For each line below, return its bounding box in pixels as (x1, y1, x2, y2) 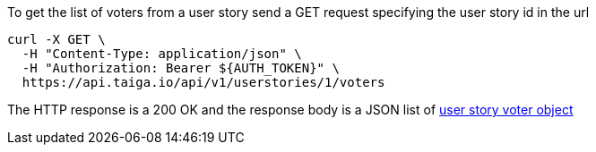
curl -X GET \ (7, 32, 106, 46)
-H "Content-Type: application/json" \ (22, 46, 302, 61)
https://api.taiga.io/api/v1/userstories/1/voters (22, 75, 385, 89)
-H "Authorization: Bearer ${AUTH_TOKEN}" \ (22, 61, 340, 75)
